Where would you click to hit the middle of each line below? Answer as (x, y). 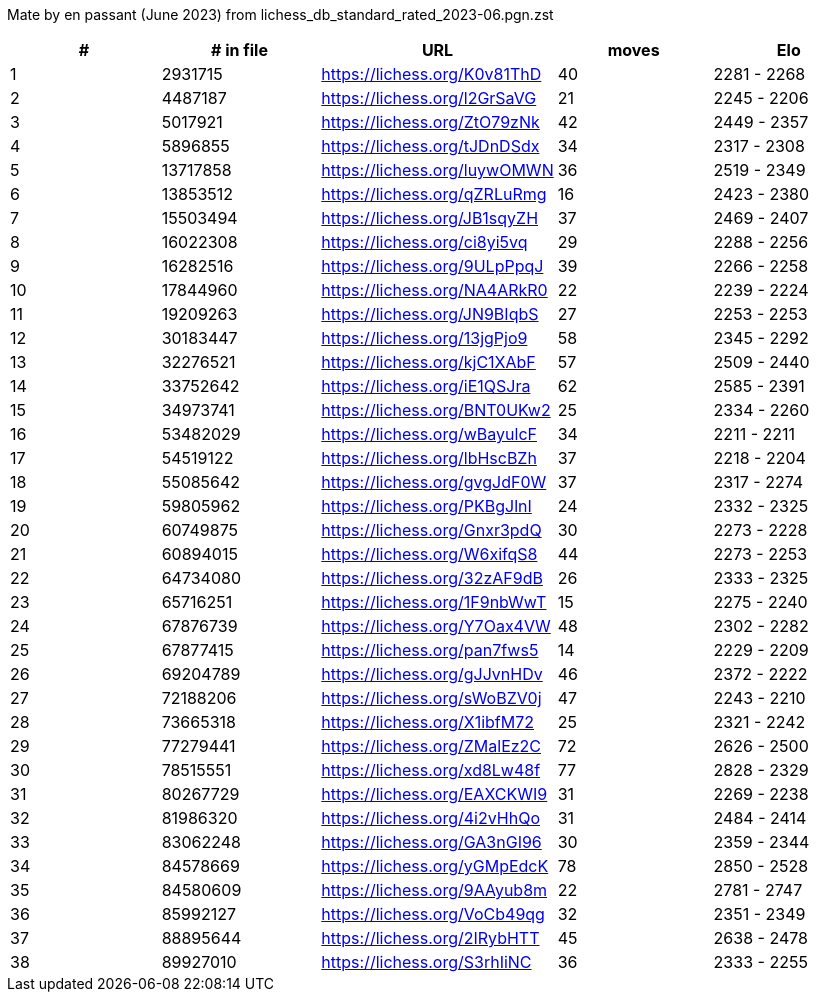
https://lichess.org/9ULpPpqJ (432, 266)
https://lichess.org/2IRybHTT (430, 938)
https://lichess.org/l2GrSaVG (429, 98)
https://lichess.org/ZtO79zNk (430, 122)
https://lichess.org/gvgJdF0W (434, 482)
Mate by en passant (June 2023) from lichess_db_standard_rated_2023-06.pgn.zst (280, 14)
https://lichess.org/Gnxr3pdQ (431, 530)
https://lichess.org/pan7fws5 (430, 650)
